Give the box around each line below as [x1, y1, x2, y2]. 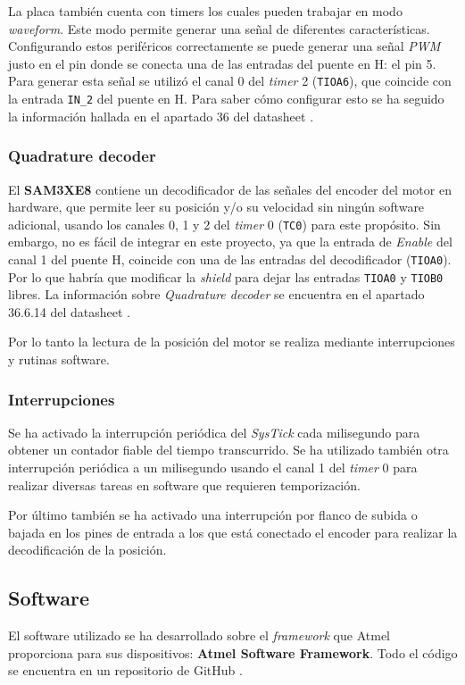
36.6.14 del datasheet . [8, 302, 130, 321]
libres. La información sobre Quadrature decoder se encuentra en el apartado [8, 285, 425, 304]
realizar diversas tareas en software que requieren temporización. [8, 475, 361, 494]
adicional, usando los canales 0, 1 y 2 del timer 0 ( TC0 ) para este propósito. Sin [8, 214, 441, 233]
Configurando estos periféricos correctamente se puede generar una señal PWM [8, 37, 441, 55]
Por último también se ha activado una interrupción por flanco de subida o [8, 505, 418, 524]
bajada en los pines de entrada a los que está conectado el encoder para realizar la [8, 522, 458, 541]
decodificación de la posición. [8, 540, 167, 559]
